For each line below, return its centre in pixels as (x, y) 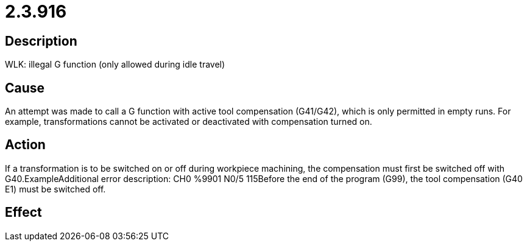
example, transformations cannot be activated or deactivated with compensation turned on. (189, 122)
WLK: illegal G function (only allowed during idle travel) (115, 65)
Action (25, 145)
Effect (23, 213)
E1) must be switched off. (55, 189)
